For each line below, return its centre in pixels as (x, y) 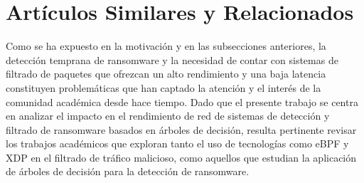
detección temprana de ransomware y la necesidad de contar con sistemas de (172, 59)
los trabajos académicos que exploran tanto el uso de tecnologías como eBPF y (177, 143)
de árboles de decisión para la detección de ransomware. (128, 171)
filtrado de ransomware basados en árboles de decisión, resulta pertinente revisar (181, 129)
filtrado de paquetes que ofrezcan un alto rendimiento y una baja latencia (166, 74)
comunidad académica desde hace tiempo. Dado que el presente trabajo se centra (182, 101)
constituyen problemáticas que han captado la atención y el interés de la (164, 87)
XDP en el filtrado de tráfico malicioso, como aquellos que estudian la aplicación (181, 157)
